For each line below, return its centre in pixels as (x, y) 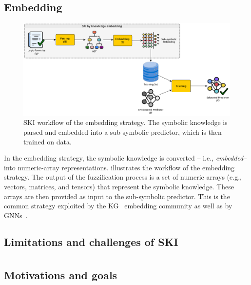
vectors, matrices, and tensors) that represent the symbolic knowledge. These (119, 186)
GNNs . (16, 215)
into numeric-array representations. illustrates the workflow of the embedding (119, 167)
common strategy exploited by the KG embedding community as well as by (118, 206)
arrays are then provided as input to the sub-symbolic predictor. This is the (117, 196)
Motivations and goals (61, 275)
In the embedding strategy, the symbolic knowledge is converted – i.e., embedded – (125, 158)
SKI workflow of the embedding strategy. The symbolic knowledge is (125, 122)
